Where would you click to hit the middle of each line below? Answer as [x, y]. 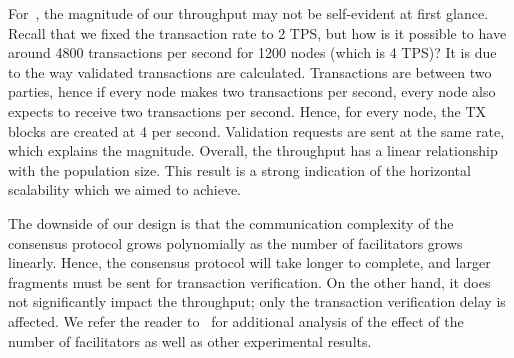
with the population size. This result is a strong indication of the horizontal [239, 169]
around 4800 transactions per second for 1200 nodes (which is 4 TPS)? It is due [252, 52]
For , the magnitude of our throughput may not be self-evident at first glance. [248, 13]
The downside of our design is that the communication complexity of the [231, 222]
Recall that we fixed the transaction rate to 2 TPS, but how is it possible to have [257, 32]
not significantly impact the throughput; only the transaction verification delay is [257, 301]
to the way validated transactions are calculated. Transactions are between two [250, 71]
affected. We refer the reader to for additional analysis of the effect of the [236, 320]
